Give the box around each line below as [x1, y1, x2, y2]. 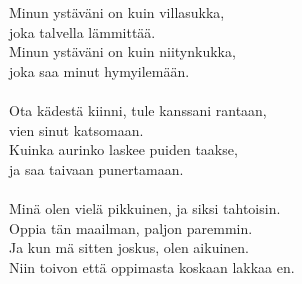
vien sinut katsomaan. [9, 119, 144, 140]
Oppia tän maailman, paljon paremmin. [9, 217, 253, 238]
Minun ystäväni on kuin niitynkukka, [9, 41, 236, 62]
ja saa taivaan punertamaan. [9, 158, 184, 179]
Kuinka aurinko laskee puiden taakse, [9, 139, 238, 160]
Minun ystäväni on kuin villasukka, [9, 2, 225, 22]
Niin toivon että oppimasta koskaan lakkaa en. [9, 256, 295, 277]
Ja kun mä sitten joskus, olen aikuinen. [9, 237, 250, 258]
